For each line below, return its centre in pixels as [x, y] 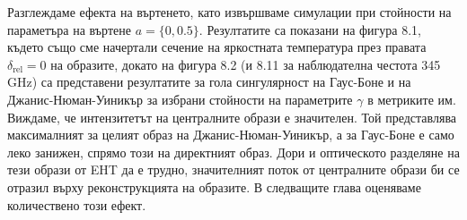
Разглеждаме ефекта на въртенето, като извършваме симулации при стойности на [229, 12]
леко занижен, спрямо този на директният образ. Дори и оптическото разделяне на [233, 152]
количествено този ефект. [77, 204]
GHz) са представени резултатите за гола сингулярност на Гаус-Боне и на [209, 82]
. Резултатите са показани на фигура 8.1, [310, 29]
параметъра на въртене [69, 29]
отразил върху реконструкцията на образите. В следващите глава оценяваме [214, 186]
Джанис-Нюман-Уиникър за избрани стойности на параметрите [180, 99]
